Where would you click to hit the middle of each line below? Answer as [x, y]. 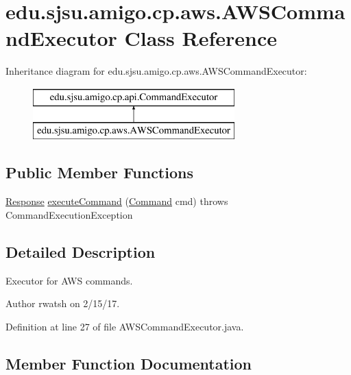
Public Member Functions [99, 172]
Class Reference [201, 38]
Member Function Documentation [129, 363]
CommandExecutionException [69, 214]
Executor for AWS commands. [69, 280]
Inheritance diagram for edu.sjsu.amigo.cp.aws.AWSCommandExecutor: [156, 71]
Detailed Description [81, 251]
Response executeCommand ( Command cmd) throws [117, 201]
